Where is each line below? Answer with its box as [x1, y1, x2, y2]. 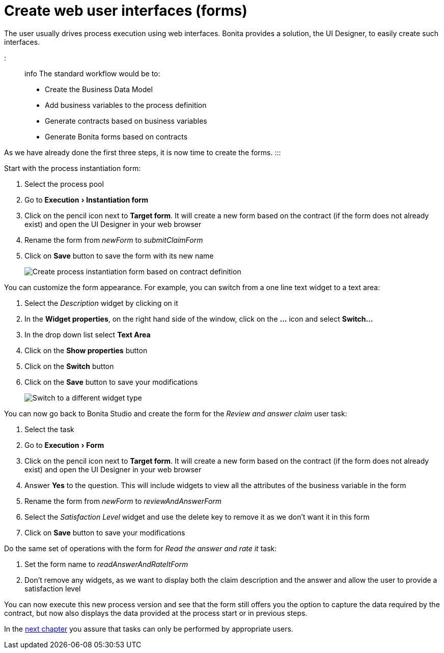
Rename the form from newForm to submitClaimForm [24, 235, 203, 244]
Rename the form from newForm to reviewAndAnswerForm [24, 496, 222, 505]
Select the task [24, 424, 74, 434]
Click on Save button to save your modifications [24, 528, 185, 537]
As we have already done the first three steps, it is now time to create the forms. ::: [4, 148, 281, 157]
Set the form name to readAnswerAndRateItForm [24, 559, 188, 569]
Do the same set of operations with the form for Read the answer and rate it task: [4, 544, 277, 553]
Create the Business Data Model [45, 84, 153, 94]
